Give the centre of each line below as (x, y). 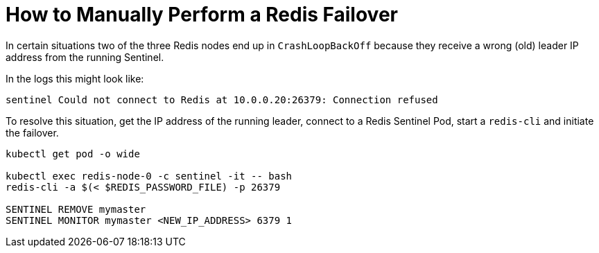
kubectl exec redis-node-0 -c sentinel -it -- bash (149, 176)
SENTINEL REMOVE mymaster (76, 209)
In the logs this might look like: (75, 78)
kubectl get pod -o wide (73, 154)
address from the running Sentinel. (85, 57)
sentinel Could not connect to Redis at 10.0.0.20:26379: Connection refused (222, 99)
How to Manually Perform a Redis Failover (202, 15)
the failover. (32, 132)
